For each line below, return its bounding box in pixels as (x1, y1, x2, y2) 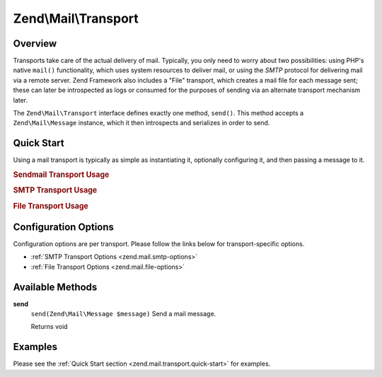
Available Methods (13, 281, 98, 293)
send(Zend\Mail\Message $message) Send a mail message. (30, 310, 216, 318)
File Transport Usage (13, 201, 88, 211)
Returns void (30, 323, 68, 331)
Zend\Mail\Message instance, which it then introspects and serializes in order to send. (13, 119, 270, 127)
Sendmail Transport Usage (13, 170, 110, 180)
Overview (13, 37, 57, 50)
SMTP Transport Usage (13, 185, 98, 195)
